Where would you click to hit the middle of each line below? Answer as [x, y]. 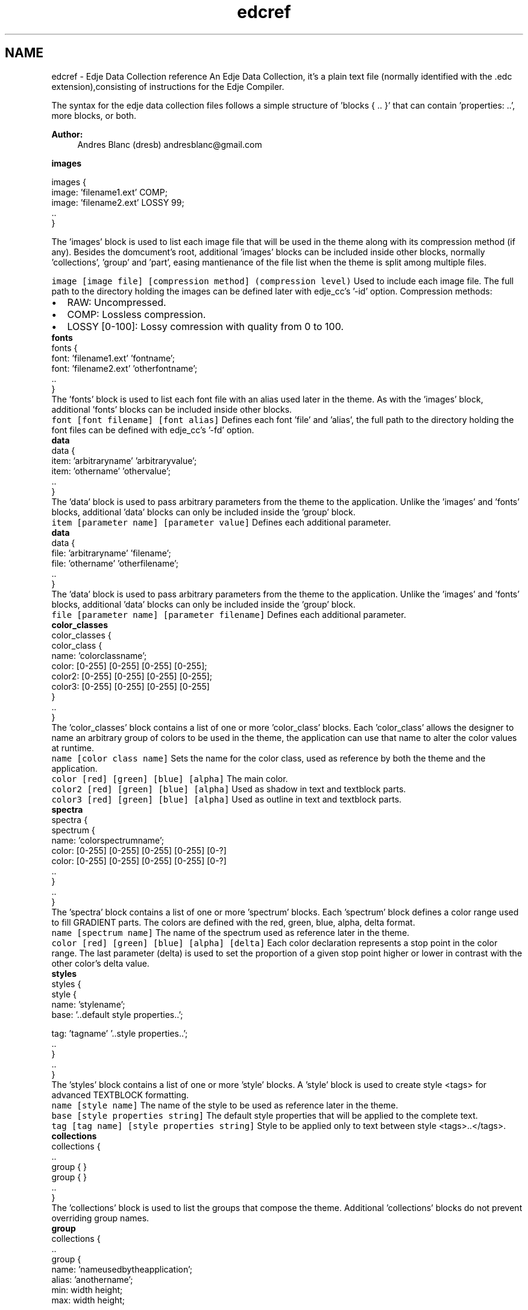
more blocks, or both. [94, 115]
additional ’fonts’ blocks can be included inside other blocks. [172, 409]
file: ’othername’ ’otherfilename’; [115, 563]
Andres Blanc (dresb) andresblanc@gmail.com [170, 144]
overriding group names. [100, 1218]
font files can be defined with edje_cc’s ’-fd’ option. [153, 430]
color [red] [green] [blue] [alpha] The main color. [170, 778]
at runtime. [73, 748]
